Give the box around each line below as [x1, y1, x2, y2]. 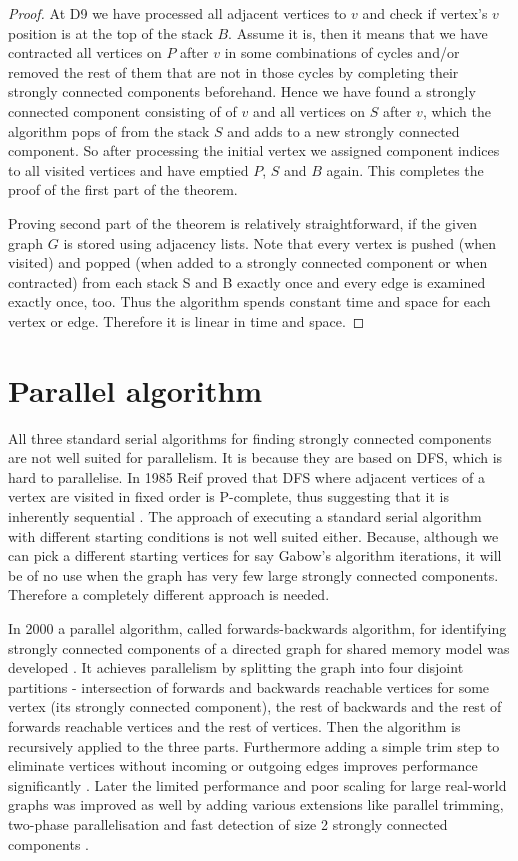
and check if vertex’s [362, 3, 488, 23]
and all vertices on [252, 100, 366, 121]
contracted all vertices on [8, 42, 162, 63]
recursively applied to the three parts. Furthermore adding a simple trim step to [8, 735, 500, 756]
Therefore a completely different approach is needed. [8, 584, 330, 605]
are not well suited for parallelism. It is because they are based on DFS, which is [8, 447, 503, 468]
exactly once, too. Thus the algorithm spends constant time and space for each [8, 291, 491, 312]
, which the [422, 100, 491, 121]
